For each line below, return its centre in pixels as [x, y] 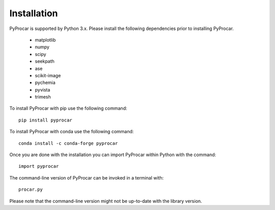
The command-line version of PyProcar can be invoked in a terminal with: [87, 177]
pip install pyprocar [45, 120]
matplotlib [45, 40]
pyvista [43, 89]
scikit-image [48, 75]
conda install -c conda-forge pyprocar [68, 143]
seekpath [45, 62]
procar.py [31, 190]
